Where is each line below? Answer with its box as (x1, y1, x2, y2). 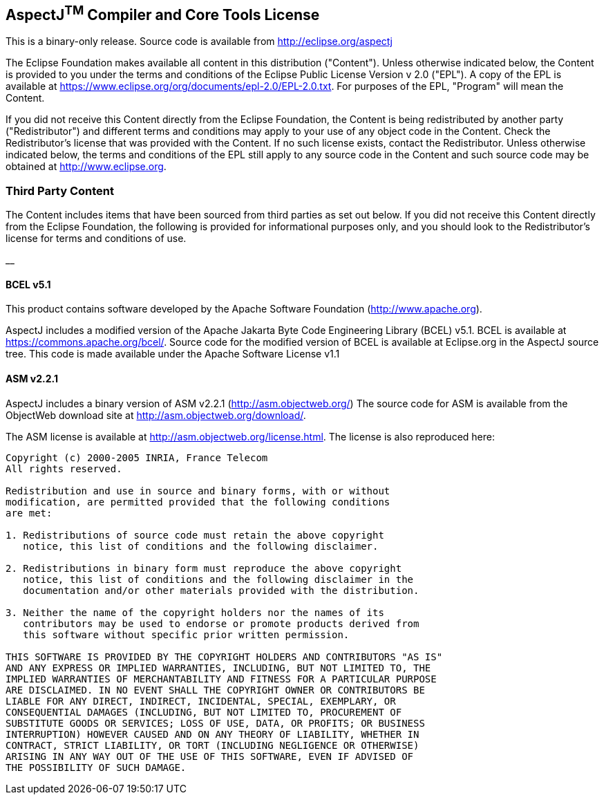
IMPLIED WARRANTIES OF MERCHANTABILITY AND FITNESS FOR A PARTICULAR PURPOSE (6, 673, 437, 685)
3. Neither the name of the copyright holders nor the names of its (6, 606, 384, 618)
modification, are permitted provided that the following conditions (6, 496, 390, 508)
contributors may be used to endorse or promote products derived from (23, 617, 419, 629)
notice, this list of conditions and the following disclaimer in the (23, 573, 414, 585)
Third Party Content (6, 183, 115, 198)
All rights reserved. (6, 463, 122, 474)
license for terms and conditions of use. (6, 232, 187, 245)
